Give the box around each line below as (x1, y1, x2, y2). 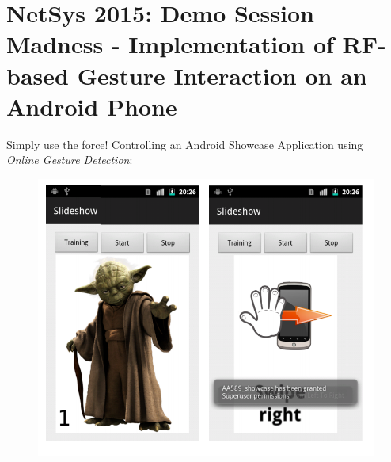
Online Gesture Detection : (6, 151, 133, 168)
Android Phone (6, 90, 177, 122)
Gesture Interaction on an (77, 59, 367, 91)
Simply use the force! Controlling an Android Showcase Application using (6, 136, 363, 152)
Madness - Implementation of (6, 28, 334, 60)
